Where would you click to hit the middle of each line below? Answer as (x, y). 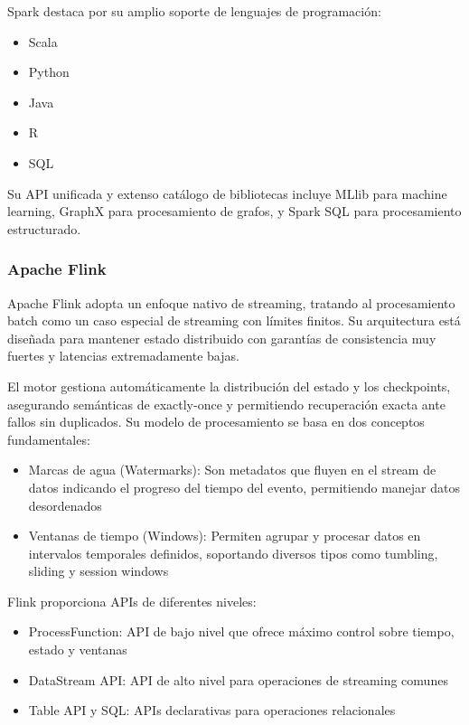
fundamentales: (49, 439)
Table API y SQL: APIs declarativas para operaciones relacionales (212, 710)
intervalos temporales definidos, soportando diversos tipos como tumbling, (233, 553)
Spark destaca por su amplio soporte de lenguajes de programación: (194, 11)
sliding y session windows (98, 571)
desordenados (65, 505)
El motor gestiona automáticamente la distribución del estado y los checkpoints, (229, 386)
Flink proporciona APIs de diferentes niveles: (132, 601)
